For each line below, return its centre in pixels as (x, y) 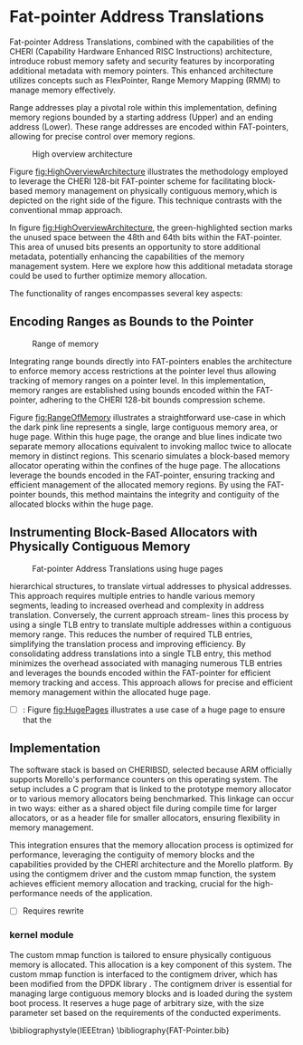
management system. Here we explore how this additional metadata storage (151, 266)
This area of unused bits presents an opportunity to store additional (135, 247)
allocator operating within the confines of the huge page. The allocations (145, 465)
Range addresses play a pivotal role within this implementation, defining (143, 107)
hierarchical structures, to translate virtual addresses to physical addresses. (151, 585)
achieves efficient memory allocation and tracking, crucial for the (130, 884)
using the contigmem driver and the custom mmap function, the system (143, 874)
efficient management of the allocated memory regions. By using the (137, 484)
